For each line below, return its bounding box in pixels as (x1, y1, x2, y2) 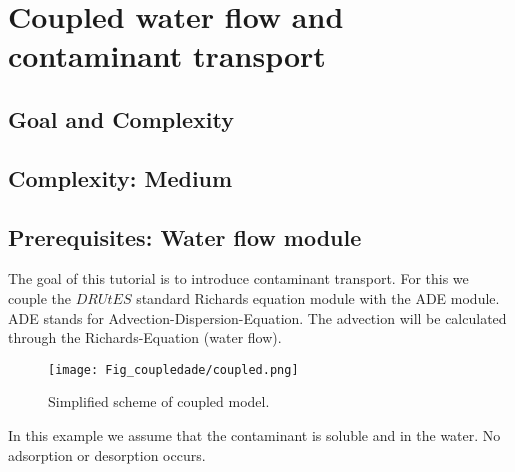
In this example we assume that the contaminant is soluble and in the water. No (8, 424, 501, 445)
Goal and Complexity (8, 103, 234, 134)
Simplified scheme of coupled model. (48, 391, 270, 412)
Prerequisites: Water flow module (8, 221, 362, 252)
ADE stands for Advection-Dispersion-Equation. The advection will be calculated (8, 307, 507, 328)
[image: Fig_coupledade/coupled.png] (48, 362, 299, 377)
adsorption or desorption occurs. (8, 444, 206, 465)
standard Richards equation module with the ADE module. (136, 287, 500, 308)
